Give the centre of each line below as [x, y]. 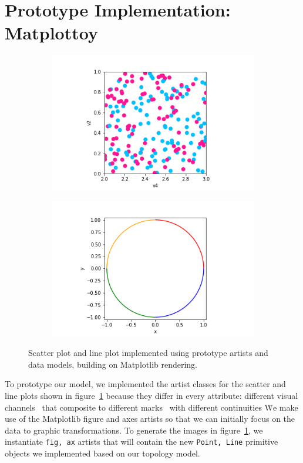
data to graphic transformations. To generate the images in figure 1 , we [134, 430]
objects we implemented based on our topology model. [102, 453]
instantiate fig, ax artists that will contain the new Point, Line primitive [142, 442]
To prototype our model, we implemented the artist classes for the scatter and [145, 384]
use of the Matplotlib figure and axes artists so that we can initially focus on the [150, 419]
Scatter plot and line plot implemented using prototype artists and [148, 353]
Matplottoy [51, 33]
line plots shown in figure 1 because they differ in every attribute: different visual [151, 395]
